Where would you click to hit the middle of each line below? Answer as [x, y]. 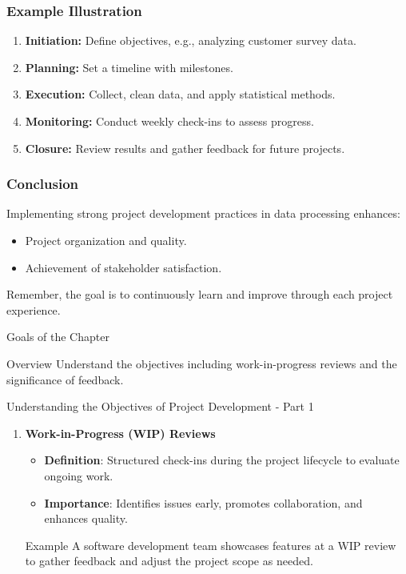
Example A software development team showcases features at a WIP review [211, 545]
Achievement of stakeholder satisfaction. [123, 267]
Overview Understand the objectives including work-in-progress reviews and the [202, 363]
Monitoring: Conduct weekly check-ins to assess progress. [169, 121]
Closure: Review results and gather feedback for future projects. [185, 148]
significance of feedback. [65, 379]
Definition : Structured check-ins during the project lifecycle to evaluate [222, 460]
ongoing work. [79, 475]
